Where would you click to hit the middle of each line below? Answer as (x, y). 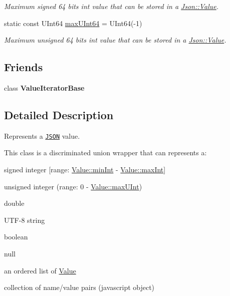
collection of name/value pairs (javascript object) (79, 287)
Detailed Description (59, 114)
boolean (16, 237)
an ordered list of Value (40, 270)
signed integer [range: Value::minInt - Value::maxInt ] (85, 170)
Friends (24, 67)
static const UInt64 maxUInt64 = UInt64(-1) (73, 23)
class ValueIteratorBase (44, 87)
